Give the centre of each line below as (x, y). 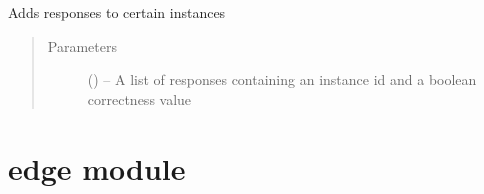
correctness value (139, 98)
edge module (97, 167)
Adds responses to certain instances (117, 12)
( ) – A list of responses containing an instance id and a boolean (282, 79)
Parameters (82, 45)
